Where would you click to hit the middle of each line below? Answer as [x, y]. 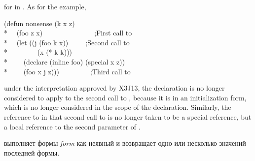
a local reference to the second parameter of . [72, 126]
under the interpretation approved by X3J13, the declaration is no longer [114, 88]
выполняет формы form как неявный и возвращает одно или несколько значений [125, 143]
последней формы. [32, 152]
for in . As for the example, [45, 6]
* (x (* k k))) [38, 52]
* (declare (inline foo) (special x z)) [65, 61]
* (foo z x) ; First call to [68, 33]
